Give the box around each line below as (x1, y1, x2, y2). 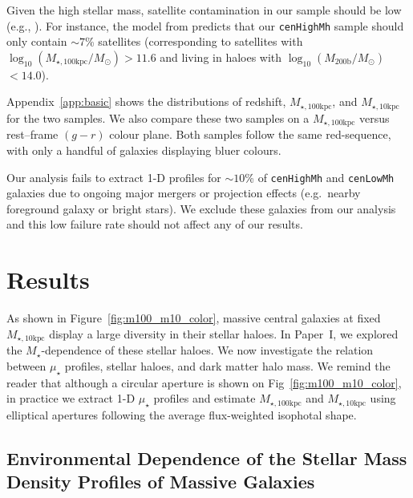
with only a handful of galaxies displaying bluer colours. (6, 141, 281, 158)
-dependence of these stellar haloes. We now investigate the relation (41, 342, 374, 358)
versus (358, 109, 390, 126)
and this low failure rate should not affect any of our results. (6, 216, 303, 233)
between (6, 357, 47, 374)
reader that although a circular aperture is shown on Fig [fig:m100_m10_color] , (6, 374, 402, 391)
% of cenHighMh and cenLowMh (245, 168, 395, 185)
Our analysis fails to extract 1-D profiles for (6, 168, 221, 185)
